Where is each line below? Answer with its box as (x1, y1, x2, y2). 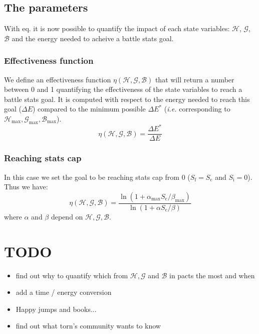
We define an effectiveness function (4, 74, 111, 84)
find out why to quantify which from (16, 270, 128, 280)
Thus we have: (4, 181, 48, 192)
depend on (51, 211, 83, 221)
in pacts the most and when (169, 270, 255, 280)
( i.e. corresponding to (164, 103, 230, 114)
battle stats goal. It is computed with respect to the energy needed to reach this (4, 93, 250, 104)
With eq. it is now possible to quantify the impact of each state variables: (4, 23, 230, 34)
